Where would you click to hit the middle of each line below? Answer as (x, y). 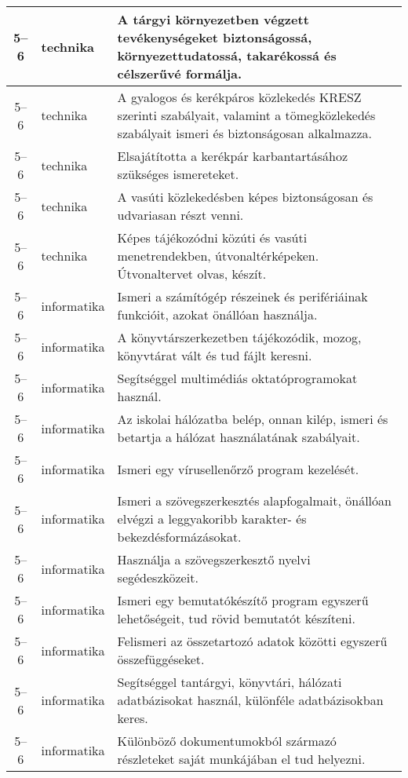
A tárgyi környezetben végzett (213, 19)
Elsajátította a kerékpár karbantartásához (233, 156)
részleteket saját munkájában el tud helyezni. (241, 759)
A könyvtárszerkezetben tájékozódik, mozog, (239, 337)
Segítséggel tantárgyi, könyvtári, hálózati (229, 682)
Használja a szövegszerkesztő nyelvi (214, 559)
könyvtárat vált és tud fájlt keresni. (215, 355)
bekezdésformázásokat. (179, 537)
